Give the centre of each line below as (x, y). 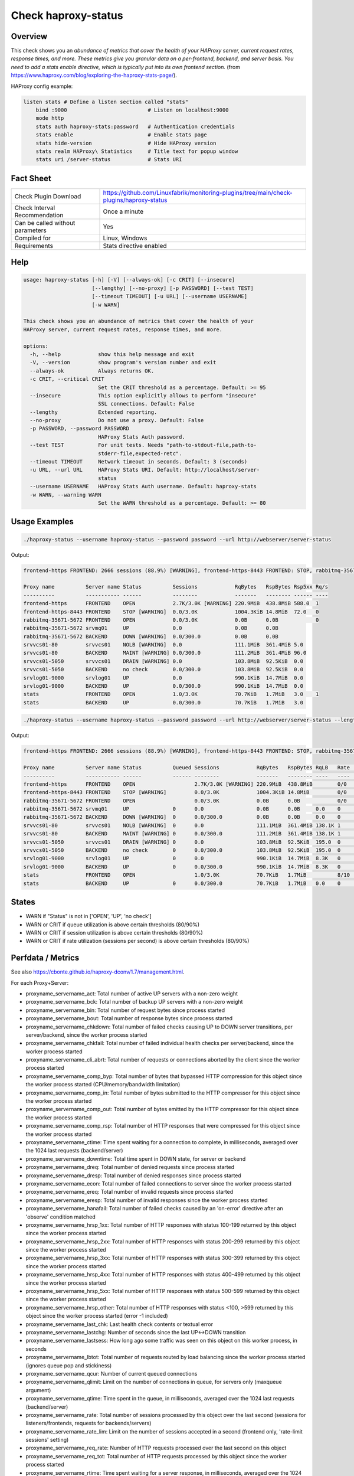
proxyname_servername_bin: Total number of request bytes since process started (125, 1010)
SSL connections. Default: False (146, 404)
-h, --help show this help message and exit (112, 354)
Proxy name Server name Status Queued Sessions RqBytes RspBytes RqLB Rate (187, 768)
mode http (50, 118)
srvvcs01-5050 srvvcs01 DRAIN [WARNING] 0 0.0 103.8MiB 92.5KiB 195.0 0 (182, 842)
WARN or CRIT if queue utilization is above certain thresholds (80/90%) (113, 925)
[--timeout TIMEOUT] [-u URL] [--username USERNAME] (170, 296)
